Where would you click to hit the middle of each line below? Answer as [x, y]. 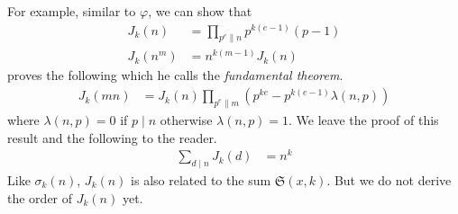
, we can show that [200, 11]
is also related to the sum [201, 180]
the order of [40, 197]
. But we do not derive [389, 180]
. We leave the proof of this [364, 119]
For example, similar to [72, 11]
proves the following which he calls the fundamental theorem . [175, 75]
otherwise [186, 119]
